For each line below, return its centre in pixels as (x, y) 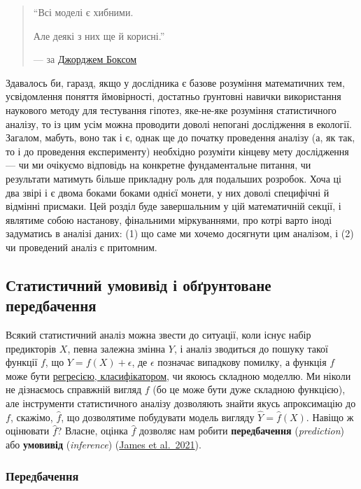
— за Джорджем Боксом (85, 59)
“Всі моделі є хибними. (83, 12)
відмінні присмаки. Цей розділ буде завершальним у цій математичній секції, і (174, 206)
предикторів (31, 348)
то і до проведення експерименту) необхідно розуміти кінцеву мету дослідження (177, 151)
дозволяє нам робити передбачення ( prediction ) (242, 431)
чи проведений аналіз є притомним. (82, 247)
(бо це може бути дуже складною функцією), (249, 389)
